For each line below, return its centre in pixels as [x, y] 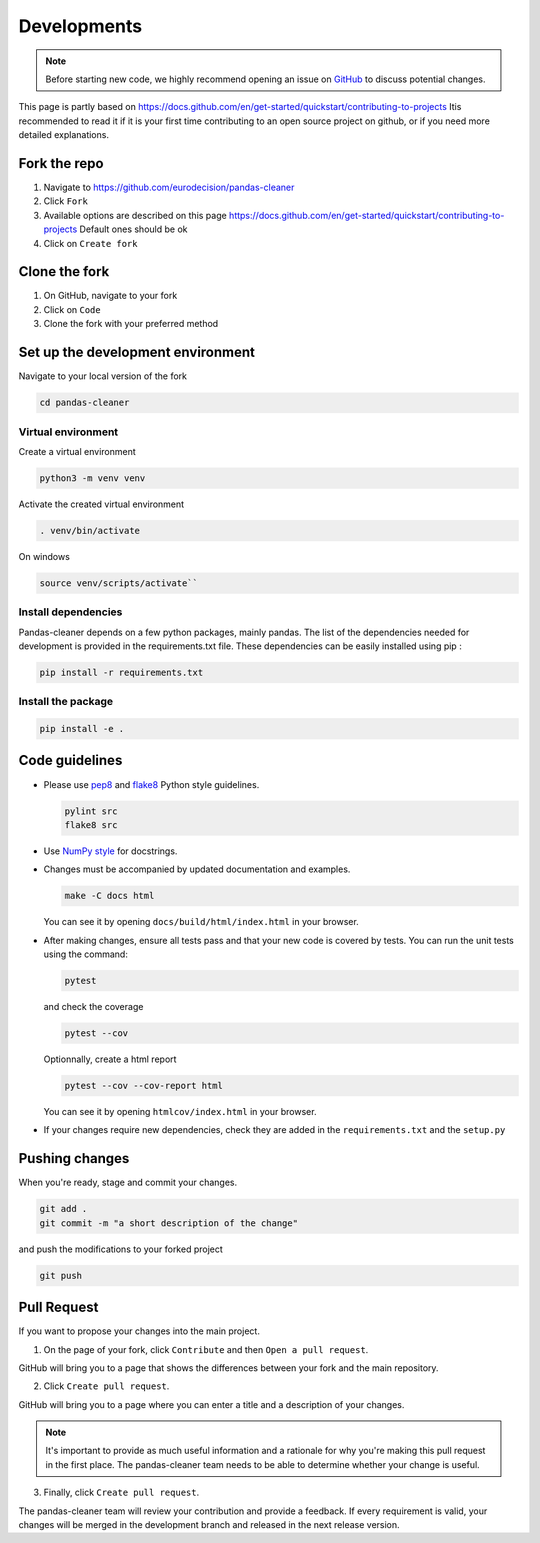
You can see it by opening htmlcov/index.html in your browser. [180, 1111]
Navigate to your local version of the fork [103, 376]
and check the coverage [93, 1007]
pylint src [91, 811]
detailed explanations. [64, 135]
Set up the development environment [136, 352]
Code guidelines [70, 760]
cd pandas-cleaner [84, 403]
